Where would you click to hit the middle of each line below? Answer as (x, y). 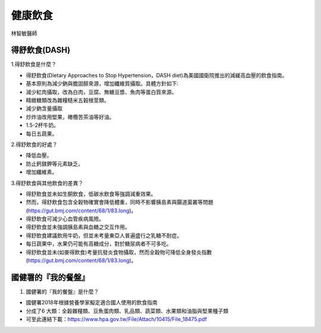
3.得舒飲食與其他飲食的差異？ (47, 183)
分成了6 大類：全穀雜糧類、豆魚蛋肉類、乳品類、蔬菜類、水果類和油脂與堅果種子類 (127, 311)
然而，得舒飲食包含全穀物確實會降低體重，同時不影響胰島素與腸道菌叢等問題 (119, 202)
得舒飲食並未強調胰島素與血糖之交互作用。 (78, 227)
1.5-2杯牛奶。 (43, 125)
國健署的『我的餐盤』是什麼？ (62, 291)
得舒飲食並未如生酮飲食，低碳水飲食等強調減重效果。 (91, 194)
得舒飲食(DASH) (41, 50)
